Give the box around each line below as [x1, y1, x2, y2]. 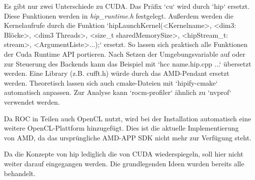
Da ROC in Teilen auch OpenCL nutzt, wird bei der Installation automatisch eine [4, 113, 251, 123]
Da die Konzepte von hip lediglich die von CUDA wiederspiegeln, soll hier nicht [4, 149, 244, 159]
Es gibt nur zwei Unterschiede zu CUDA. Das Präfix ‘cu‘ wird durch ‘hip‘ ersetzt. [4, 1, 250, 11]
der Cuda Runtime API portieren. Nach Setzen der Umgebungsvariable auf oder [4, 48, 246, 59]
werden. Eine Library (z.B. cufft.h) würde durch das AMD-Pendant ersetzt [4, 68, 229, 78]
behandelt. [4, 168, 36, 178]
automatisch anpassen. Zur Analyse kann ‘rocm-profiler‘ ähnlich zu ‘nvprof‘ [4, 87, 231, 97]
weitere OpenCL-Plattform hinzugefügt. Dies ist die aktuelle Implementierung [4, 123, 239, 133]
